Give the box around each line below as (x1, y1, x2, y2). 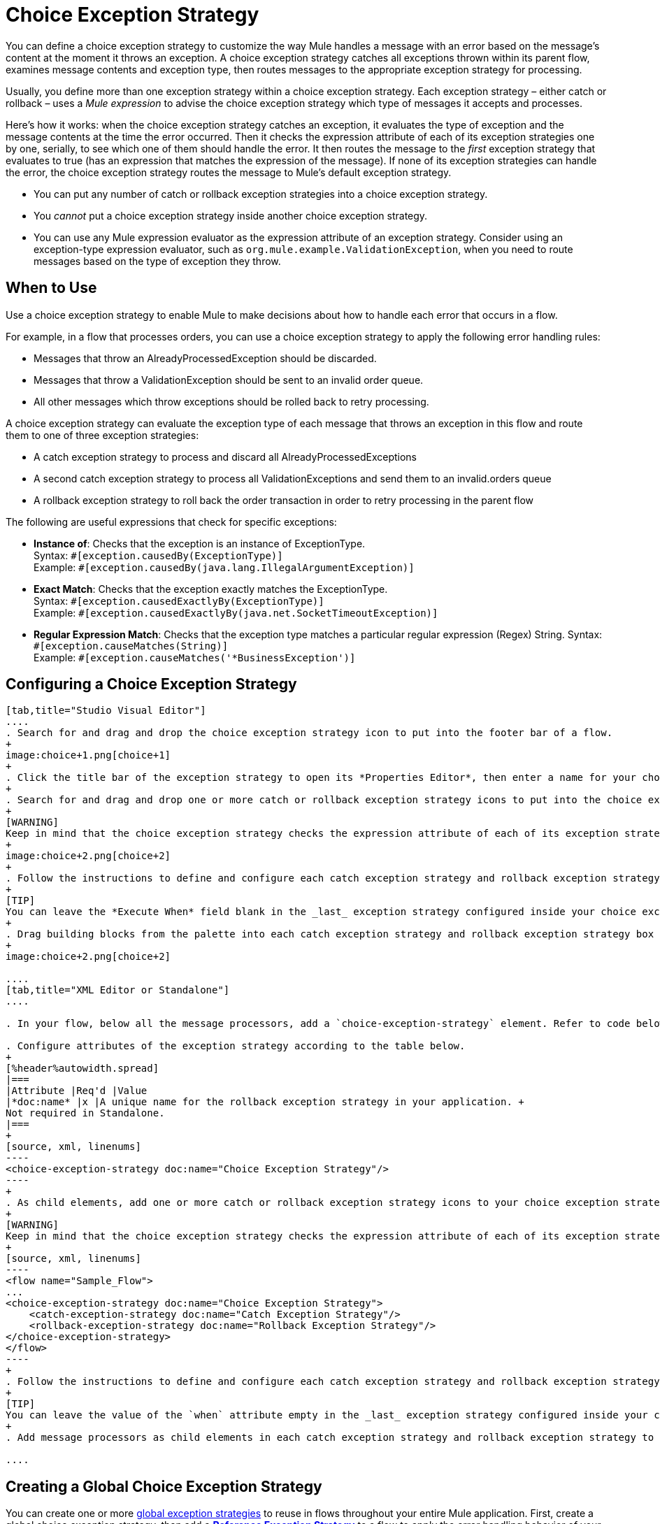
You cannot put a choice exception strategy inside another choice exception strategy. (34, 209, 428, 222)
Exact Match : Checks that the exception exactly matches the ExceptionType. (34, 582, 388, 595)
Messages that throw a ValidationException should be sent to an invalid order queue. (34, 373, 424, 386)
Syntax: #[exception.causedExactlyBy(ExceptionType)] (34, 594, 324, 607)
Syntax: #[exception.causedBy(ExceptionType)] (34, 549, 283, 561)
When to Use (6, 279, 97, 297)
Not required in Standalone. (6, 1107, 165, 1119)
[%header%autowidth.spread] (6, 1063, 159, 1074)
